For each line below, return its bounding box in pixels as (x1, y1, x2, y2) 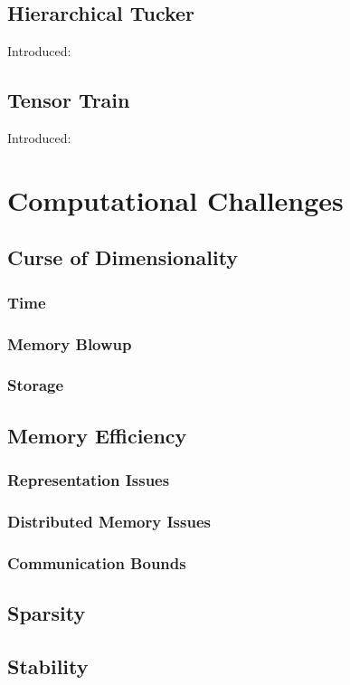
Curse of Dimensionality (7, 243, 239, 271)
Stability (7, 652, 89, 680)
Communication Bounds (7, 551, 186, 574)
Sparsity (7, 598, 86, 626)
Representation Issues (7, 468, 170, 490)
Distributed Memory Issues (7, 509, 211, 532)
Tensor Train (7, 86, 130, 114)
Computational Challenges (7, 181, 344, 218)
